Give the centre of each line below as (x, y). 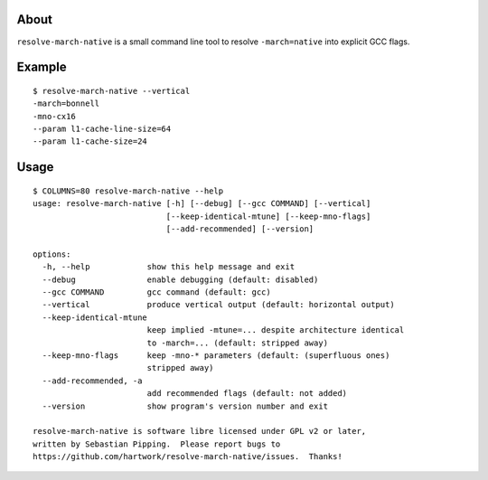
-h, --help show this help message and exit (169, 267)
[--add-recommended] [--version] (240, 229)
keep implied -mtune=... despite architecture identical (276, 330)
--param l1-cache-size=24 (90, 141)
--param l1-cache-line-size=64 (102, 129)
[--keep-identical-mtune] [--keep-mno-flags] (268, 216)
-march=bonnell (66, 104)
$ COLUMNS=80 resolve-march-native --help (128, 191)
